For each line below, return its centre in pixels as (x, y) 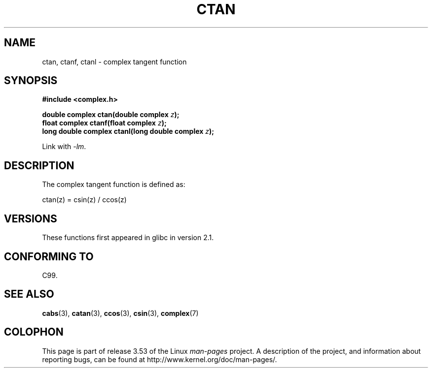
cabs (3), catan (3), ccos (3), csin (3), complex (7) (120, 313)
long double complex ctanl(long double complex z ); (128, 131)
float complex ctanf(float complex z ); (104, 123)
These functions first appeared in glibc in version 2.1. (128, 238)
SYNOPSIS (31, 81)
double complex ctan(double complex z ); (111, 115)
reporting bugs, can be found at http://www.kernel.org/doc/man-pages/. (160, 359)
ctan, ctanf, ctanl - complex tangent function (114, 62)
